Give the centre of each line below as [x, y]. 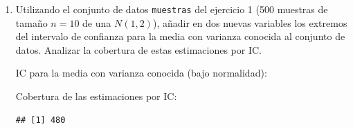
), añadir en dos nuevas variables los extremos [250, 22]
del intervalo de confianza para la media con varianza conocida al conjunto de [180, 36]
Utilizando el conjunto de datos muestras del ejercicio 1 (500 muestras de [172, 9]
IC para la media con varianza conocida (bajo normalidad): [141, 73]
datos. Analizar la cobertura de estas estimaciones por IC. [138, 49]
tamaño [31, 22]
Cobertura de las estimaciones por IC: [96, 96]
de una [97, 22]
